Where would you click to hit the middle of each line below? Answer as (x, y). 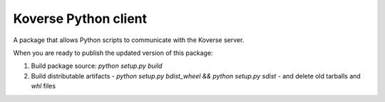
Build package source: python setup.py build (97, 66)
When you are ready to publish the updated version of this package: (113, 53)
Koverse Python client (80, 19)
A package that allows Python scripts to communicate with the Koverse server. (129, 40)
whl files (43, 86)
